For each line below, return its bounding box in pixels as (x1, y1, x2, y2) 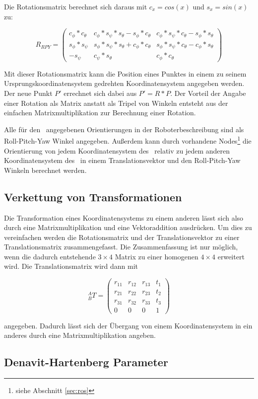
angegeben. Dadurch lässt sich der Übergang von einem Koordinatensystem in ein (4, 320, 253, 330)
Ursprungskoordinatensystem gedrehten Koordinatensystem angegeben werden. (4, 78, 245, 88)
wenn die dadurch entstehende (4, 251, 96, 261)
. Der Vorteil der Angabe (170, 87, 246, 98)
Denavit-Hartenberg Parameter (4, 354, 168, 370)
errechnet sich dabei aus (64, 87, 137, 98)
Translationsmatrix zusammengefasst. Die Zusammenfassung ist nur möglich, (4, 241, 238, 252)
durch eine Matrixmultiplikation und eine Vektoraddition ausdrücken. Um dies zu (4, 222, 252, 233)
